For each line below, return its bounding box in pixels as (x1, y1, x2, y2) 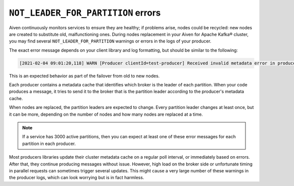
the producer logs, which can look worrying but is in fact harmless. (9, 175, 145, 181)
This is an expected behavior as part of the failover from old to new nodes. (9, 73, 160, 79)
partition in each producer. (22, 141, 76, 146)
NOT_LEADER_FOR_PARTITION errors (9, 7, 161, 18)
